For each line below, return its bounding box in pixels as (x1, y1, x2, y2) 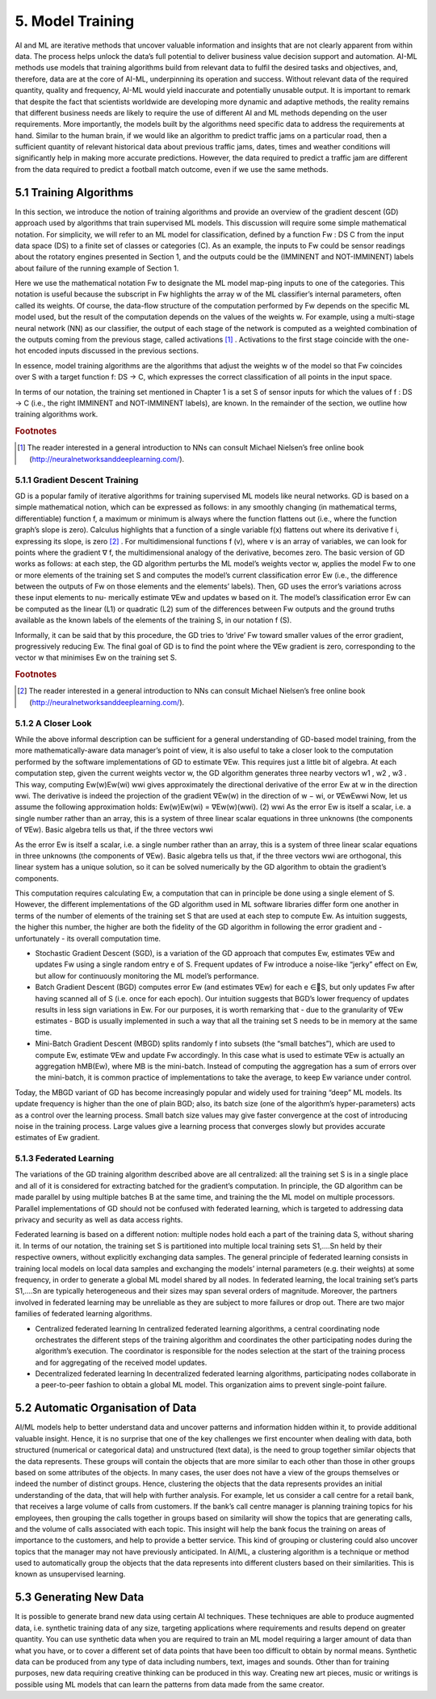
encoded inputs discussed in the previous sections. (27, 346, 199, 355)
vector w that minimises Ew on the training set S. (15, 652, 178, 662)
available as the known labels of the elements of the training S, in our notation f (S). (15, 615, 292, 625)
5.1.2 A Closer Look (15, 717, 92, 728)
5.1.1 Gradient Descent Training (15, 474, 139, 485)
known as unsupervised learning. (15, 1569, 126, 1579)
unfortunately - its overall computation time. (15, 933, 161, 943)
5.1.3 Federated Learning (15, 1153, 115, 1164)
